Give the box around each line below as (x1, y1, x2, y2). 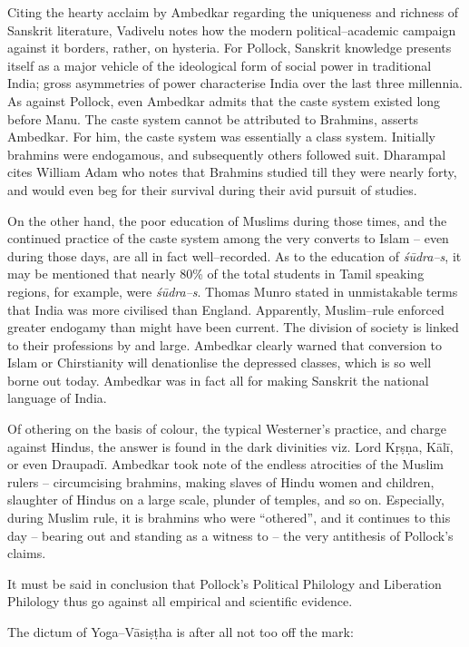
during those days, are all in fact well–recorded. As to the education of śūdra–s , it (7, 246, 462, 265)
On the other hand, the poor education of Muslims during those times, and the (7, 211, 447, 230)
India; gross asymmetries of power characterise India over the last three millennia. (7, 74, 463, 93)
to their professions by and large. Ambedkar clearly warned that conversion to (7, 335, 442, 354)
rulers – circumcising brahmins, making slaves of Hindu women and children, (7, 472, 435, 491)
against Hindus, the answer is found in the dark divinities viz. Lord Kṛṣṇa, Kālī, (7, 436, 454, 456)
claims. (7, 544, 46, 563)
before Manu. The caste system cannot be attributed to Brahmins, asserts (7, 109, 419, 128)
